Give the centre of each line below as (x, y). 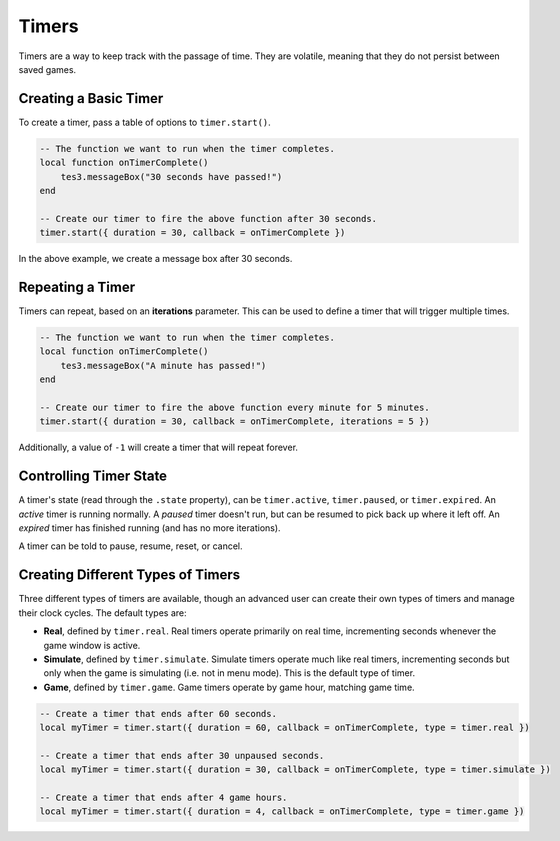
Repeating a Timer (76, 286)
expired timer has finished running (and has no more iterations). (149, 528)
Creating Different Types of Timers (129, 575)
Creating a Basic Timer (91, 98)
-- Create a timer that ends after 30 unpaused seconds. (182, 755)
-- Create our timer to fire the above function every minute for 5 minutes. (234, 407)
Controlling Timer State (93, 476)
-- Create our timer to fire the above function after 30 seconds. (208, 218)
